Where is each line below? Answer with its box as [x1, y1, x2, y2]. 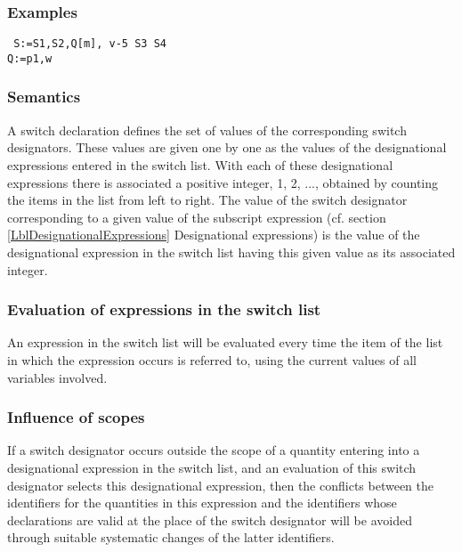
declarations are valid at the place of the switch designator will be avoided [7, 510, 412, 529]
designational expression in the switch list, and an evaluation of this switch [7, 458, 417, 476]
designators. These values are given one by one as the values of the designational [7, 138, 447, 157]
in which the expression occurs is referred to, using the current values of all [7, 350, 417, 369]
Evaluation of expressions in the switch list [7, 298, 321, 321]
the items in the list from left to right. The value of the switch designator [7, 191, 408, 209]
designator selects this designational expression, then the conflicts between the [7, 475, 434, 494]
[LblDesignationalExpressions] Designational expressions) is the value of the [7, 225, 420, 244]
